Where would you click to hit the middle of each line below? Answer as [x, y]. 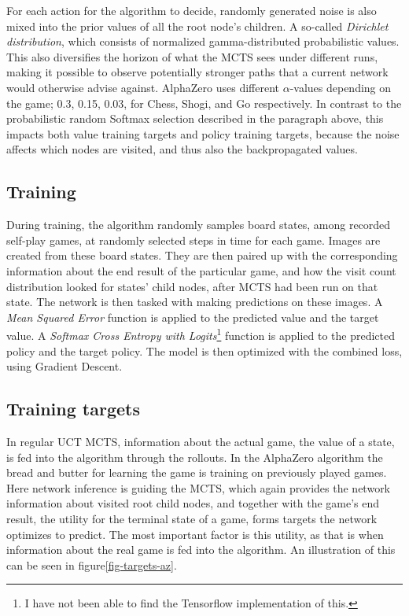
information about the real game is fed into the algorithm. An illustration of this [201, 550]
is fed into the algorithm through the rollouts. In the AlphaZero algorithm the [195, 457]
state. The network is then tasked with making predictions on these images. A [195, 302]
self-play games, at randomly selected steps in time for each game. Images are [193, 240]
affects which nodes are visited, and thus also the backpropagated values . [182, 149]
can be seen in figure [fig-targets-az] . [92, 564]
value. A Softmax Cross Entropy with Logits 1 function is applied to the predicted [201, 334]
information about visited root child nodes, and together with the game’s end [193, 503]
